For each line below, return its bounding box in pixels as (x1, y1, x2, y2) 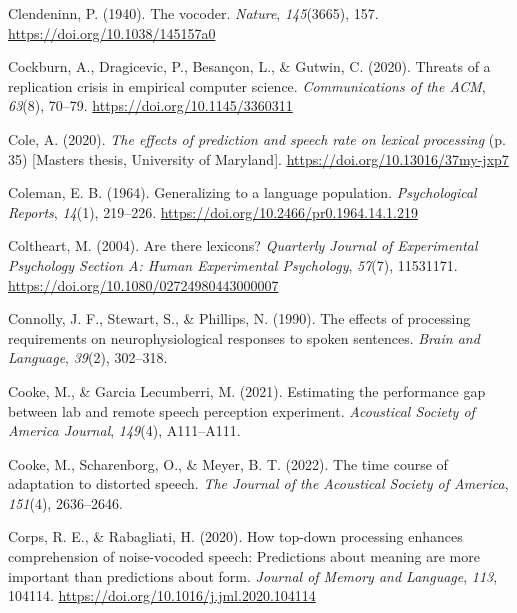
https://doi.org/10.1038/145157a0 (8, 22, 216, 43)
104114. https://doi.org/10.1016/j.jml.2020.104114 (8, 585, 316, 606)
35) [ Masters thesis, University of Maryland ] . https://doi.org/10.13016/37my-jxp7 (8, 148, 509, 169)
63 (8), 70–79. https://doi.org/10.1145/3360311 (8, 95, 293, 116)
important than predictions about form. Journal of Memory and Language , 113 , (8, 565, 498, 586)
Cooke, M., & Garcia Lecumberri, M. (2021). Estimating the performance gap (8, 380, 486, 401)
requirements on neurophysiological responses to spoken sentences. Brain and (8, 327, 480, 348)
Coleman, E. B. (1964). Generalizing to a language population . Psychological (8, 182, 477, 203)
